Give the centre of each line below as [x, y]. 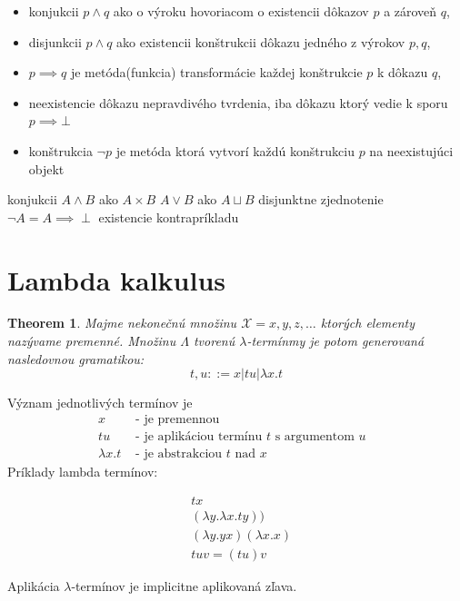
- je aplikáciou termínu [199, 436]
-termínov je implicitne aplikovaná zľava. [184, 585]
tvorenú [214, 341]
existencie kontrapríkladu [169, 217]
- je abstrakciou [179, 453]
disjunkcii [55, 41]
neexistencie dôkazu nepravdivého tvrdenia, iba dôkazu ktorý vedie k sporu [238, 102]
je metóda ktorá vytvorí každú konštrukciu [235, 150]
